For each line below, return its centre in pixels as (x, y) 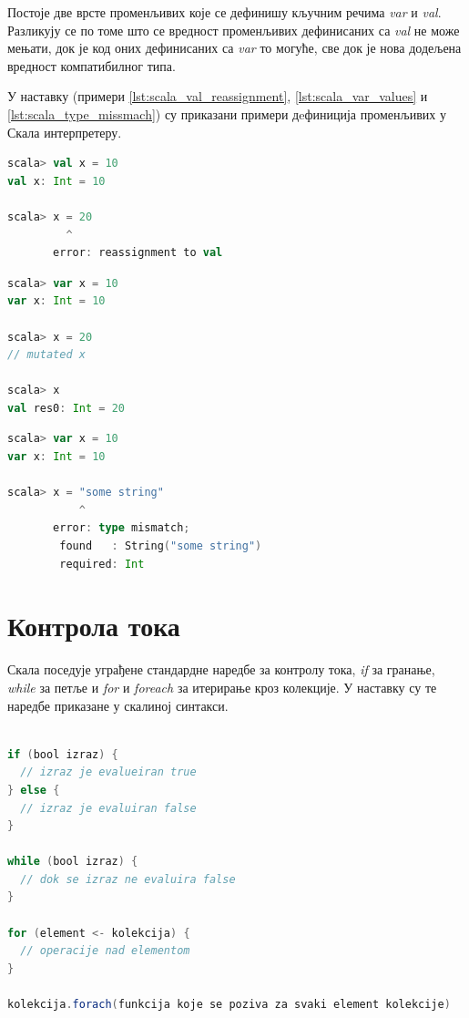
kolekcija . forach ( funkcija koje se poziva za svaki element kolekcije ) (229, 1005)
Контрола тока (94, 626)
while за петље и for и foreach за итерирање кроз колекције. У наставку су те (222, 687)
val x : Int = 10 (56, 181)
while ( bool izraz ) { (73, 862)
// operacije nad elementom (105, 951)
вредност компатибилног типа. (92, 65)
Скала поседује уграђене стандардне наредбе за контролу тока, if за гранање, (221, 669)
